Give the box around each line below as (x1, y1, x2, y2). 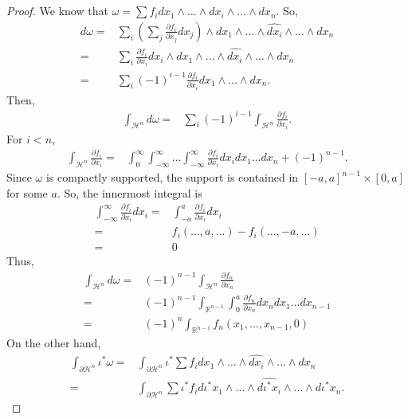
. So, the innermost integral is (57, 184, 202, 201)
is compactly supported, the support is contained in (45, 169, 299, 186)
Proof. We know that (6, 2, 108, 19)
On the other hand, (6, 335, 101, 351)
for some (6, 184, 48, 201)
